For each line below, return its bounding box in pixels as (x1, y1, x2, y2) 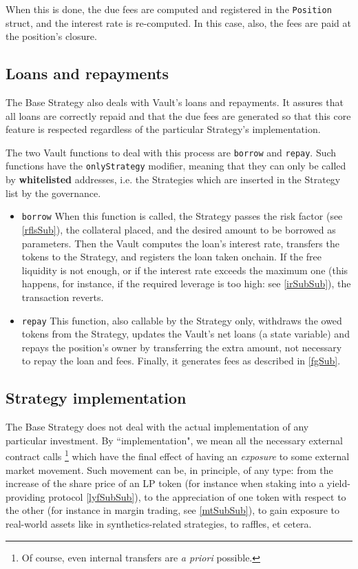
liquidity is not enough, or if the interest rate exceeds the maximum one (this (21, 262, 348, 277)
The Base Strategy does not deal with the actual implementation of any (6, 420, 309, 434)
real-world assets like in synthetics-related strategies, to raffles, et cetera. (6, 517, 312, 530)
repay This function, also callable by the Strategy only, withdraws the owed (21, 313, 342, 327)
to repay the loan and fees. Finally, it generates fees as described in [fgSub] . (21, 353, 341, 368)
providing (6, 489, 45, 504)
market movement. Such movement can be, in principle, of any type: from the (6, 462, 333, 477)
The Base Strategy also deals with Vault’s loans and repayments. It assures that (6, 95, 344, 110)
